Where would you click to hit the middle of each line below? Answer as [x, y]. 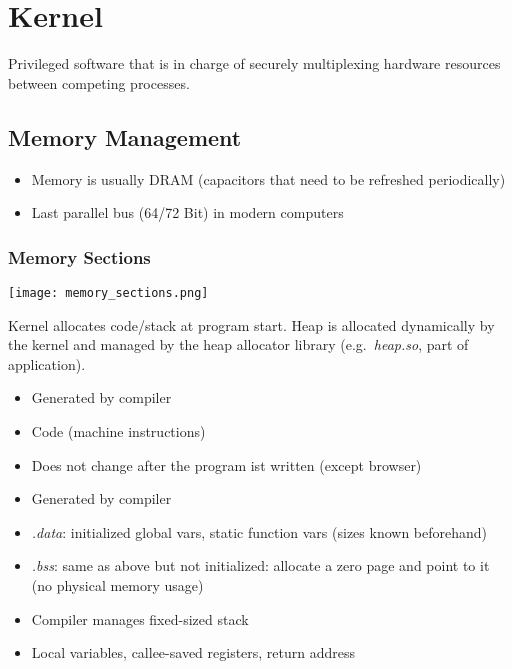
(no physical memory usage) [117, 584]
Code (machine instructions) [118, 430]
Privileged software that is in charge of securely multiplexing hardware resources [254, 63]
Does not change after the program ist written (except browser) [226, 464]
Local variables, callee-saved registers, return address [193, 652]
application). [47, 363]
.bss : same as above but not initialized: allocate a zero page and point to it [260, 565]
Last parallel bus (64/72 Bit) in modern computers [187, 212]
